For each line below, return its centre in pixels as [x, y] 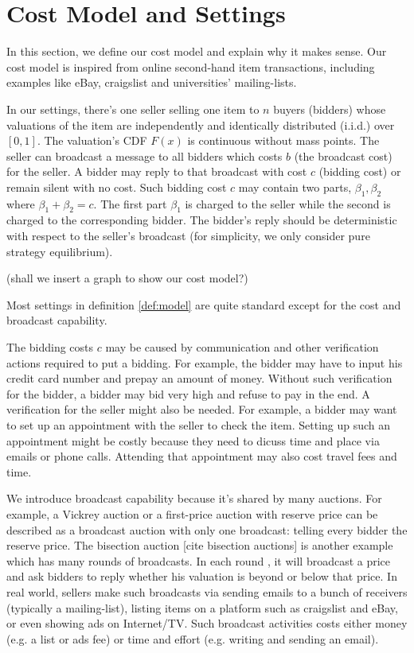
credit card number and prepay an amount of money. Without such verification [199, 378]
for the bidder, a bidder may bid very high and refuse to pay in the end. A [188, 393]
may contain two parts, [295, 187]
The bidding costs [50, 347]
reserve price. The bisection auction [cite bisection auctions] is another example [200, 545]
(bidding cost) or [360, 171]
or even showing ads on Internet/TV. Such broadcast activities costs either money [207, 623]
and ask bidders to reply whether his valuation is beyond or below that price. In [202, 576]
